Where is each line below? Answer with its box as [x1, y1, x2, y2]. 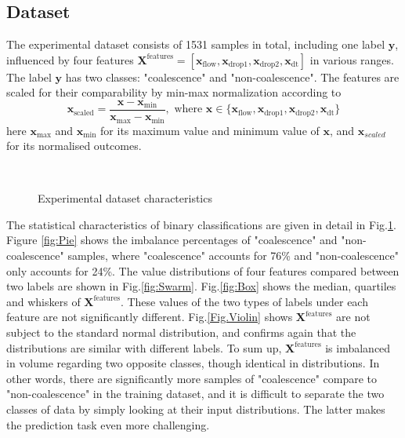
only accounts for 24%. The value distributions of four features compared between [6, 262, 400, 279]
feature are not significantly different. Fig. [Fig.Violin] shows [6, 308, 293, 325]
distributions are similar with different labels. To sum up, [6, 339, 282, 356]
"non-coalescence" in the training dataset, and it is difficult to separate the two [6, 385, 385, 402]
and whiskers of [6, 293, 81, 309]
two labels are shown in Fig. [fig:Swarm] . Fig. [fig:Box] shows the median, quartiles [6, 278, 396, 294]
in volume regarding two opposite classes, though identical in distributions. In [6, 355, 380, 371]
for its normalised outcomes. [6, 137, 142, 154]
